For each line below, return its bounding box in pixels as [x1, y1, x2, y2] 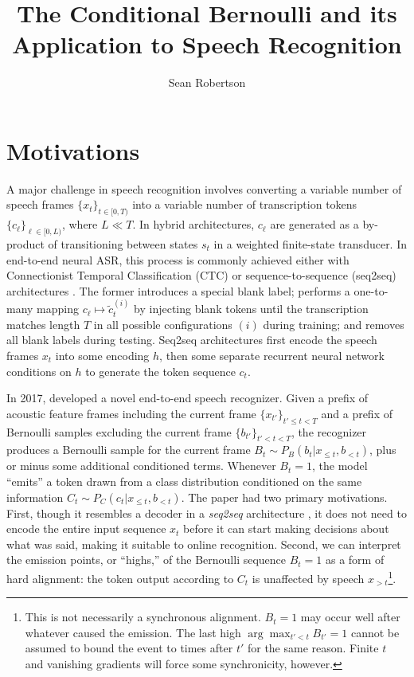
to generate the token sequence [85, 362, 236, 379]
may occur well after [300, 609, 400, 625]
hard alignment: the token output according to [6, 569, 234, 586]
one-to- [353, 282, 389, 299]
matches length [6, 315, 80, 332]
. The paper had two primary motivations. [181, 488, 388, 505]
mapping [37, 300, 80, 317]
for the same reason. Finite [247, 640, 379, 656]
